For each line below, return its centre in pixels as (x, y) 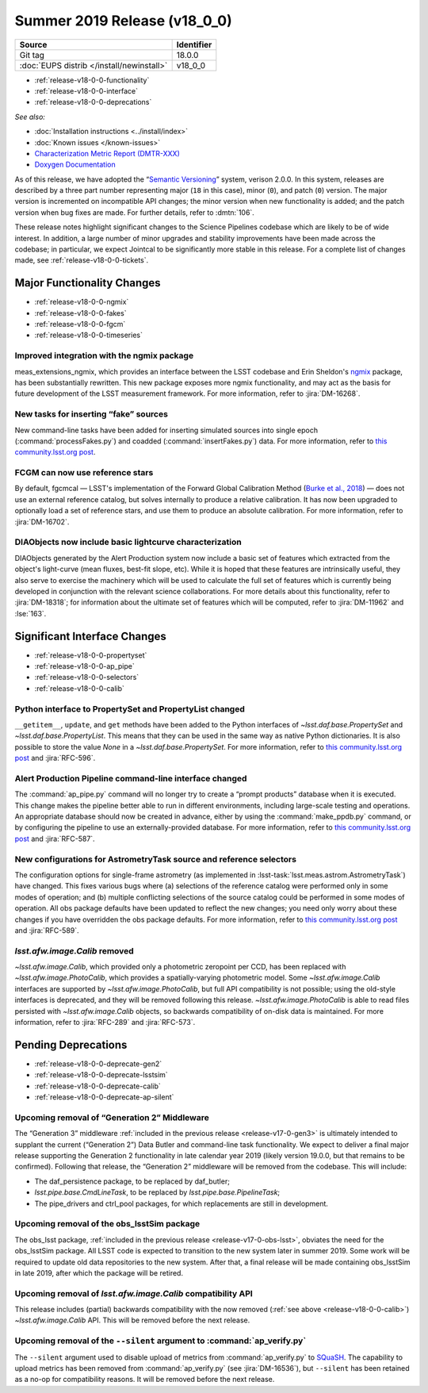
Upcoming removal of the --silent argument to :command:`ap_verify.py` (160, 1341)
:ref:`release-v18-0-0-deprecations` (93, 102)
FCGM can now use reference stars (84, 473)
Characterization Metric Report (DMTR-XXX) (107, 153)
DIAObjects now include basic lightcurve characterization (128, 542)
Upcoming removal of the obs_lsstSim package (107, 1224)
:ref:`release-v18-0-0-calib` (79, 688)
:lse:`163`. (31, 613)
